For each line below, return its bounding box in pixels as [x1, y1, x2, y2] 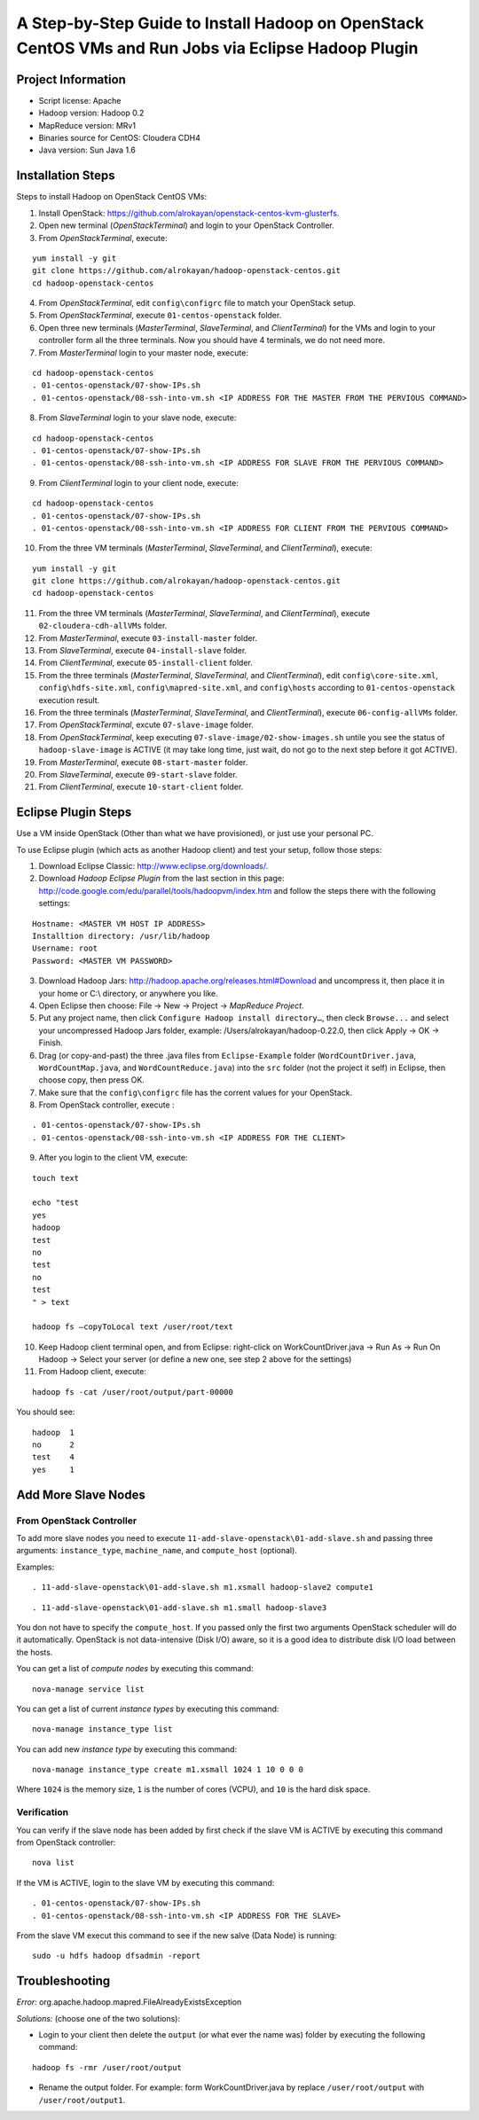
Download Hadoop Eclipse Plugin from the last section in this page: [38, 873, 285, 884]
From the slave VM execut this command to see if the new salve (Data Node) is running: [16, 1929, 337, 1941]
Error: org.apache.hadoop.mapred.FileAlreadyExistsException [16, 1997, 242, 2007]
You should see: [16, 1406, 75, 1418]
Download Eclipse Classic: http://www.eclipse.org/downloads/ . [38, 861, 269, 872]
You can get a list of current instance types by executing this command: [16, 1703, 279, 1714]
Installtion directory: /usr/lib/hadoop [32, 931, 210, 941]
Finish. [38, 1037, 64, 1048]
